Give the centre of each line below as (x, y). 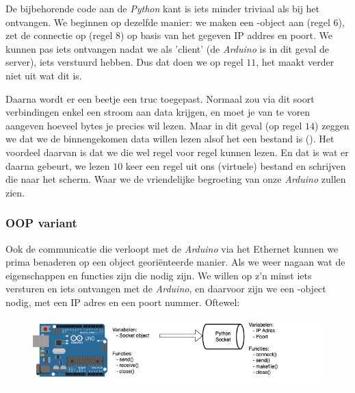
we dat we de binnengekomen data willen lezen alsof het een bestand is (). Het (170, 139)
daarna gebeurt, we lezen (58, 165)
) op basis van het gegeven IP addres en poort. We (227, 35)
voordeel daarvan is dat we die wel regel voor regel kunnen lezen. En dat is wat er (177, 152)
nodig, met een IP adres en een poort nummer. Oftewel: (123, 302)
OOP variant (41, 223)
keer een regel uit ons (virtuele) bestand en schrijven (236, 165)
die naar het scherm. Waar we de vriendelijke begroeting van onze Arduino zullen (176, 179)
